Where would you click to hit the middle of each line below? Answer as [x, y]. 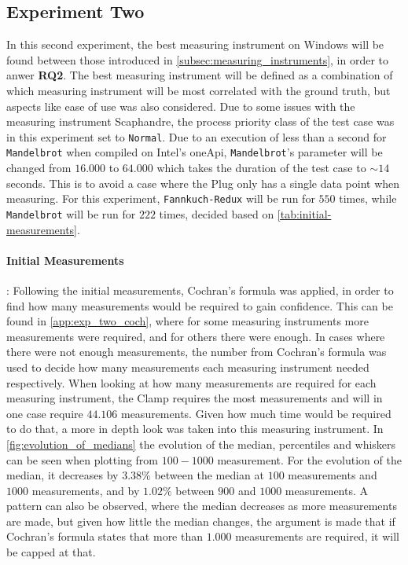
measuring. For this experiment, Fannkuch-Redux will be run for [161, 198]
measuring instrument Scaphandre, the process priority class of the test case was [200, 121]
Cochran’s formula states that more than [105, 536]
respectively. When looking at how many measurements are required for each [191, 382]
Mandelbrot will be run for [71, 213]
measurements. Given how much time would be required [256, 413]
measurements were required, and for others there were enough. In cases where [196, 336]
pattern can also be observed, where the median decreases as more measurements [202, 506]
